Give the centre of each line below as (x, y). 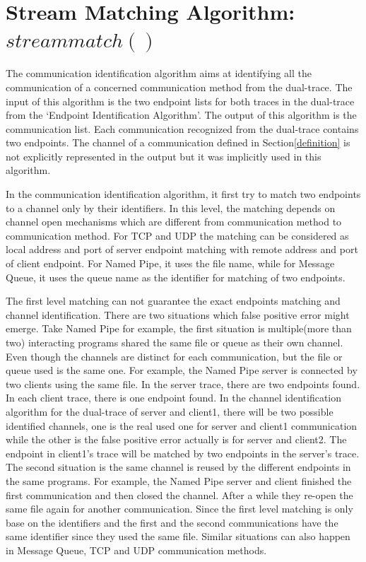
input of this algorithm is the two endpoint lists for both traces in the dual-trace (180, 101)
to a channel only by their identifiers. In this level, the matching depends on (171, 207)
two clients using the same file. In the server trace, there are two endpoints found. (183, 384)
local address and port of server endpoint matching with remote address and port (182, 249)
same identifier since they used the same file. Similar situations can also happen (178, 536)
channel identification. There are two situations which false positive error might (178, 314)
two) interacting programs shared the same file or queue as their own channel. (175, 342)
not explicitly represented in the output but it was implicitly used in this (164, 156)
